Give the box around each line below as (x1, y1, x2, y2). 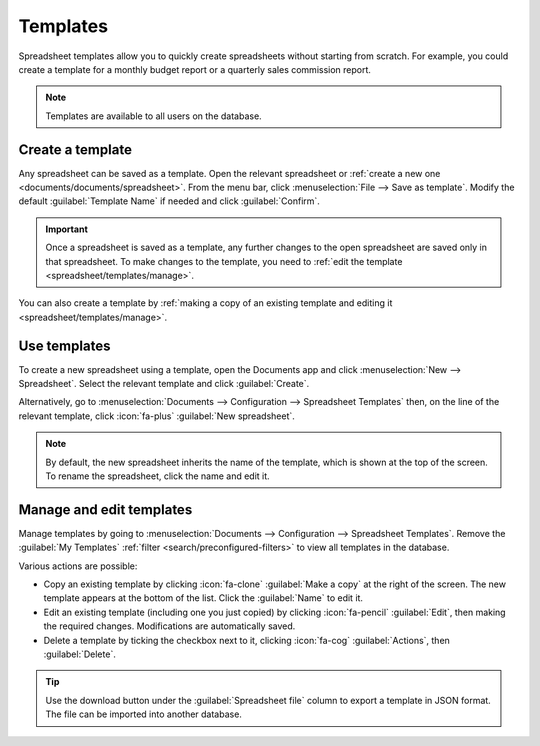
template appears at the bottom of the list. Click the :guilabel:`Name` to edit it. (43, 592, 364, 604)
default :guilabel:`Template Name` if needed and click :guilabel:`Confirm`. (18, 195, 320, 207)
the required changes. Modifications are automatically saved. (43, 620, 296, 632)
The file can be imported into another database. (45, 708, 242, 720)
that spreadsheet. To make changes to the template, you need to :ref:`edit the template (45, 255, 403, 267)
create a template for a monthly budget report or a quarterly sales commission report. (18, 63, 372, 75)
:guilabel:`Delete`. (43, 648, 117, 660)
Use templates (18, 337, 111, 354)
